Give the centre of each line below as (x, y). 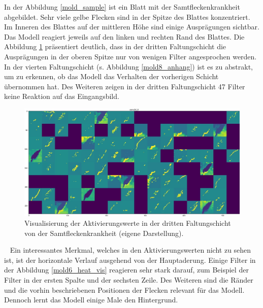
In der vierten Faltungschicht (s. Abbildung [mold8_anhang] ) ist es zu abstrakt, (128, 66)
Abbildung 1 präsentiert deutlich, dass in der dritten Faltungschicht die (115, 46)
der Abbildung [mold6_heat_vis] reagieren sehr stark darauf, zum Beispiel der (126, 270)
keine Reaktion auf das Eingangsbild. (62, 96)
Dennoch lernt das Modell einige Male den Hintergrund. (91, 300)
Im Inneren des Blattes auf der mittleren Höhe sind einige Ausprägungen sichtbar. (132, 27)
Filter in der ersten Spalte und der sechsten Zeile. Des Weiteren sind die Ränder (129, 280)
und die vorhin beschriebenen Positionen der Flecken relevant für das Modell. (124, 289)
